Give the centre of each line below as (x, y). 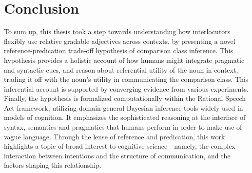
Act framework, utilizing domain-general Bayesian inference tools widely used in (124, 107)
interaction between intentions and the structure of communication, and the (117, 155)
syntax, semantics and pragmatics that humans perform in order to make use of (123, 127)
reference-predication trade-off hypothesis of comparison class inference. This (119, 50)
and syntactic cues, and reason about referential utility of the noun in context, (121, 69)
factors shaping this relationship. (53, 165)
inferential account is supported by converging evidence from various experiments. (126, 88)
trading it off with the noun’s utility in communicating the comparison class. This (126, 79)
